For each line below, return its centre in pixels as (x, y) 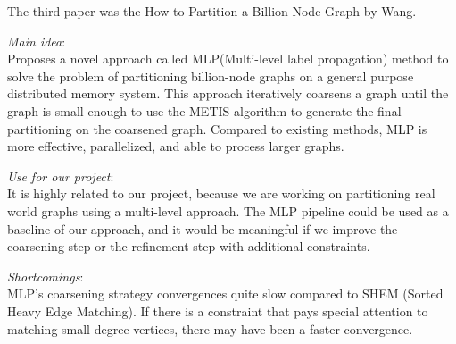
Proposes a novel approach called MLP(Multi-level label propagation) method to (228, 59)
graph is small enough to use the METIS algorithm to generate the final (204, 110)
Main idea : (37, 41)
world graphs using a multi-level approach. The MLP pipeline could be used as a (228, 210)
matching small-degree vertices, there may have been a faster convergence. (210, 328)
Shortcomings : (46, 276)
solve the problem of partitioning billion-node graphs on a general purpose (211, 76)
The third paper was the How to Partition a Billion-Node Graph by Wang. (212, 11)
